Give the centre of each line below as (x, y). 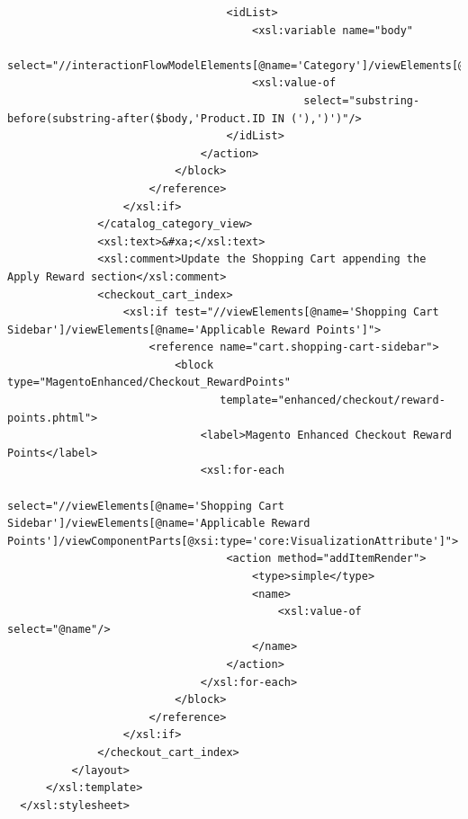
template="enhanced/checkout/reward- (333, 401)
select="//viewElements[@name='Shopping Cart (146, 506)
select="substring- (362, 100)
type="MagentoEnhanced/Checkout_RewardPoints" (149, 383)
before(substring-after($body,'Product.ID (136, 118)
